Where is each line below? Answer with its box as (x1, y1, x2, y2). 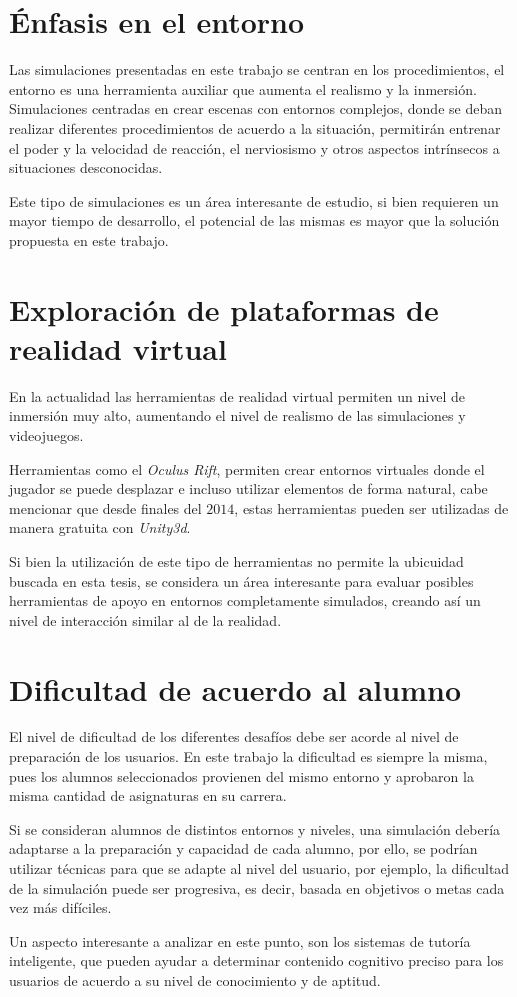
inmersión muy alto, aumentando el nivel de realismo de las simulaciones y (9, 405, 466, 426)
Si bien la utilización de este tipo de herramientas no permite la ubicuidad (9, 550, 464, 571)
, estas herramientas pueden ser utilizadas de (234, 497, 509, 518)
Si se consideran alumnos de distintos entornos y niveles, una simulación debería (9, 818, 501, 839)
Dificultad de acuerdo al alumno (9, 668, 462, 709)
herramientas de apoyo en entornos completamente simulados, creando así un (9, 590, 481, 611)
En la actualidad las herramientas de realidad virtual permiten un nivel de (9, 385, 465, 406)
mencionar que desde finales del (9, 497, 202, 518)
